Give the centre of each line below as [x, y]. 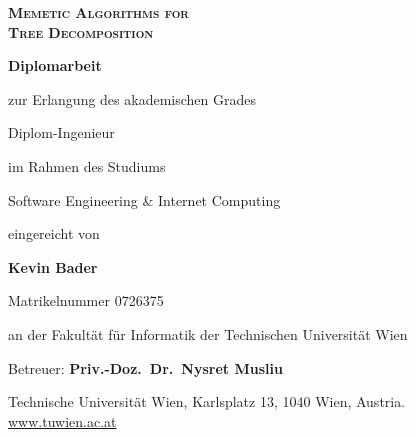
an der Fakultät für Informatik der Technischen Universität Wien [208, 333]
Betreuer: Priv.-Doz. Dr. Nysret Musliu [145, 367]
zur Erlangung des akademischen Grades [132, 98]
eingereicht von [54, 233]
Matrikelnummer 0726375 [86, 300]
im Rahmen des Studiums [87, 165]
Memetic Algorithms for [98, 12]
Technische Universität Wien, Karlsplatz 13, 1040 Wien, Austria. [207, 401]
